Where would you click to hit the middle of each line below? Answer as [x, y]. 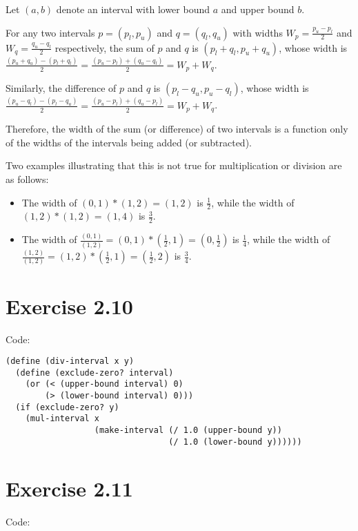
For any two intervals [50, 32]
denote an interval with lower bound [133, 9]
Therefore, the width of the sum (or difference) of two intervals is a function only [177, 129]
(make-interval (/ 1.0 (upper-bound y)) [188, 431]
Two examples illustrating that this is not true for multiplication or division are [174, 165]
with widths [258, 32]
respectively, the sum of [105, 47]
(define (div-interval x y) [70, 361]
